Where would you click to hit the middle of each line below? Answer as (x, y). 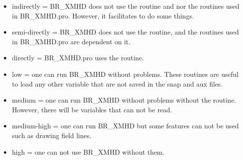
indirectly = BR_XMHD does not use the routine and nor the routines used (126, 6)
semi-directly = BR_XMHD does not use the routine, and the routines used (125, 32)
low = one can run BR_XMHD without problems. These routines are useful (125, 74)
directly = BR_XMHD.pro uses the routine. (78, 58)
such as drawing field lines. (52, 135)
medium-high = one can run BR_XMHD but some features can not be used (125, 126)
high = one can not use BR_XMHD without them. (88, 151)
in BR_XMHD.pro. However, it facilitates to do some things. (103, 15)
